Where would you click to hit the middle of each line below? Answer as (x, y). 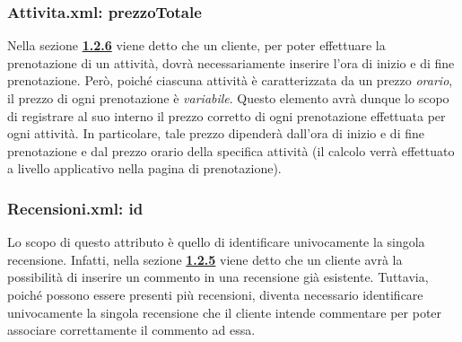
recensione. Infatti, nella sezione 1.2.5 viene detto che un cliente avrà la (205, 259)
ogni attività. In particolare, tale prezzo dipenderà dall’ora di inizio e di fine (216, 133)
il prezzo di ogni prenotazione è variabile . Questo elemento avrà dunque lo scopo (228, 98)
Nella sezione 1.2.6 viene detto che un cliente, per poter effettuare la (196, 45)
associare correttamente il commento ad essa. (131, 330)
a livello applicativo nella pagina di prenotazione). (144, 168)
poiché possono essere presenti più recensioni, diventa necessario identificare (215, 294)
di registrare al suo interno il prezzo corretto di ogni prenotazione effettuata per (227, 115)
